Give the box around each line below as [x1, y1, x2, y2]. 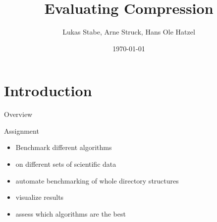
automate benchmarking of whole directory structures [15, 175, 179, 185]
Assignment [4, 125, 39, 136]
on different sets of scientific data [15, 159, 116, 169]
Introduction [4, 80, 92, 101]
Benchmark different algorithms [15, 142, 112, 152]
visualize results [15, 192, 64, 202]
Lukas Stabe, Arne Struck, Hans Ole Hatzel [62, 27, 195, 37]
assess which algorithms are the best [15, 208, 126, 219]
